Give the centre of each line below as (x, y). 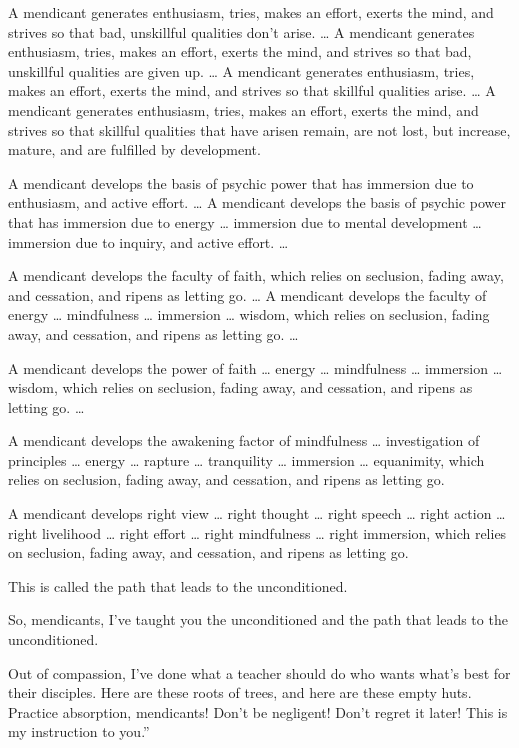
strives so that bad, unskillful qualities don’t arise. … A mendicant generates (241, 31)
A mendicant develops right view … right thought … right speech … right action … (257, 513)
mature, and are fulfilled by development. (134, 149)
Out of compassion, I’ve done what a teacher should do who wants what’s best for (259, 672)
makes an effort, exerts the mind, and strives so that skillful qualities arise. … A (252, 90)
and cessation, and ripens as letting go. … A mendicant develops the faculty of (247, 294)
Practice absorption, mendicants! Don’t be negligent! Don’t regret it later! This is (258, 711)
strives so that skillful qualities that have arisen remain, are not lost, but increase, (259, 129)
